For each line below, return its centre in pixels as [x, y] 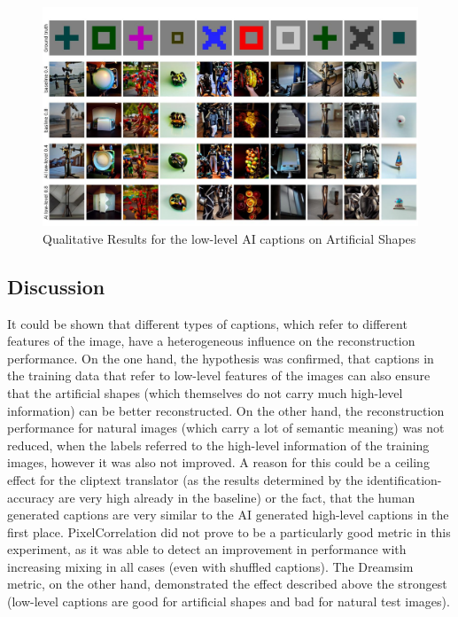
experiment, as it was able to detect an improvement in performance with [207, 549]
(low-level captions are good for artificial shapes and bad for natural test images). [229, 601]
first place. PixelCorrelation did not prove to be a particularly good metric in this [229, 531]
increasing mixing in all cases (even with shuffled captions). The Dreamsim [210, 566]
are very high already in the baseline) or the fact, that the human [237, 497]
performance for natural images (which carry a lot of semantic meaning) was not [226, 428]
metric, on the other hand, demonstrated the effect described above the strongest [227, 584]
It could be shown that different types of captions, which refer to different [207, 323]
